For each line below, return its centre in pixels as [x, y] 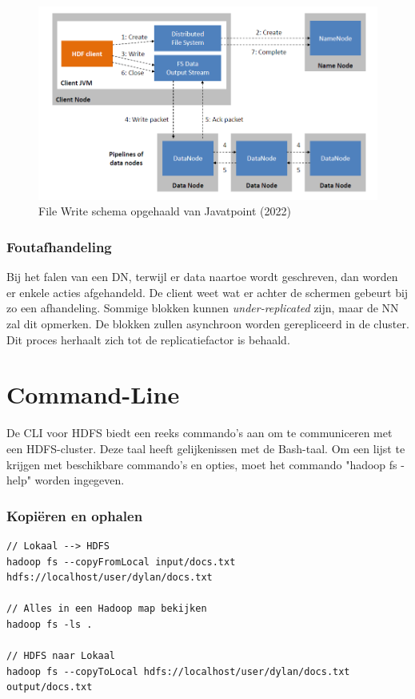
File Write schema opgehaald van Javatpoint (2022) [165, 211]
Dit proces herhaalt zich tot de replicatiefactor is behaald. [148, 339]
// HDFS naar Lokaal [61, 656]
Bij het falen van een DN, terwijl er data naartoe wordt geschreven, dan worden [202, 277]
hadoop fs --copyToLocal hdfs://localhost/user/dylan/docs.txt [178, 671]
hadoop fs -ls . [50, 624]
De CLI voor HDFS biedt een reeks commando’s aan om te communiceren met [200, 433]
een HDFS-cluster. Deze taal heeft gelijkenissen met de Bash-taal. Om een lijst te [206, 448]
